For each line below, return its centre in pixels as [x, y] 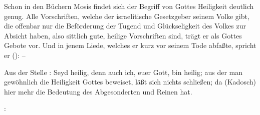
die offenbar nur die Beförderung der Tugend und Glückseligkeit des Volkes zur [125, 26]
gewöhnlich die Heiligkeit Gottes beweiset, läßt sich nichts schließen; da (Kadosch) [130, 82]
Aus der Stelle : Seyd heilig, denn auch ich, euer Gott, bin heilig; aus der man [123, 72]
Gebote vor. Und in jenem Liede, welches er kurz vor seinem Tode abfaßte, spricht [130, 45]
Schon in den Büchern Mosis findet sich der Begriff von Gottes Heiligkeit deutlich [129, 6]
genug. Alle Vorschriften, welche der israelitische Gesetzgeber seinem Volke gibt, [127, 16]
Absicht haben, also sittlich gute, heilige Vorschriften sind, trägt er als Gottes [123, 35]
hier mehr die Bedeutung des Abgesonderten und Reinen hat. [98, 91]
